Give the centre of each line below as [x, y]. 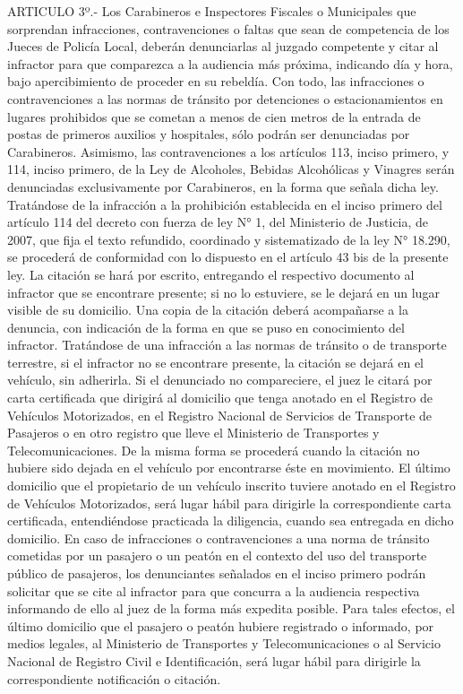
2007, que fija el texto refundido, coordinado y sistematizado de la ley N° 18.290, [229, 239]
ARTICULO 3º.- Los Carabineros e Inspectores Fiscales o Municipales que [212, 11]
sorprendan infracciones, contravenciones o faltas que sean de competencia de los [228, 28]
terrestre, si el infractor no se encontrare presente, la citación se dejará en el [216, 362]
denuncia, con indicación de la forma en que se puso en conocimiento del [206, 327]
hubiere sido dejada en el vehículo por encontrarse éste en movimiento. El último [229, 468]
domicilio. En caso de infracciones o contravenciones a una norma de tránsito [219, 538]
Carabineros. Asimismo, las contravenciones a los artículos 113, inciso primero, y [228, 151]
